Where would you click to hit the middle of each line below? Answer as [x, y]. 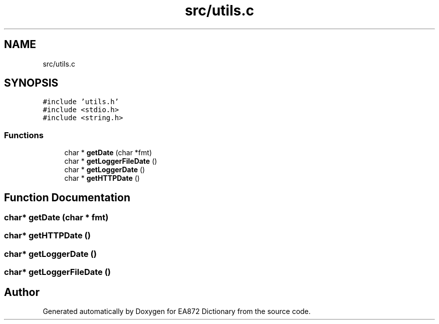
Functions [24, 135]
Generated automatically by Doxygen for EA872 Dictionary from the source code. [177, 311]
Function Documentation [67, 197]
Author [22, 292]
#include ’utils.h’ [81, 102]
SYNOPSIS [31, 83]
